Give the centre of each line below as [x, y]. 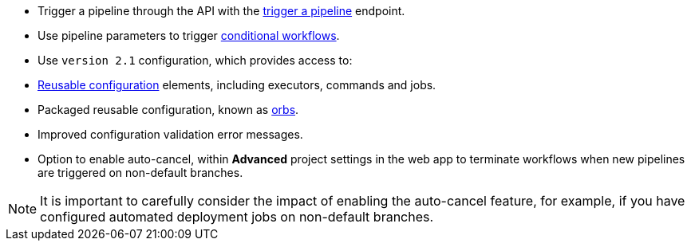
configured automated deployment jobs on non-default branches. [237, 217]
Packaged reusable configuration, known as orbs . [168, 110]
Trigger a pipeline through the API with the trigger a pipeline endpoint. [221, 11]
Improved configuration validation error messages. [170, 134]
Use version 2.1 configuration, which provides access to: [195, 60]
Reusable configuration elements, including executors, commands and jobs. [237, 85]
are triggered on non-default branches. [140, 173]
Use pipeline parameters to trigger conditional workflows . [189, 35]
